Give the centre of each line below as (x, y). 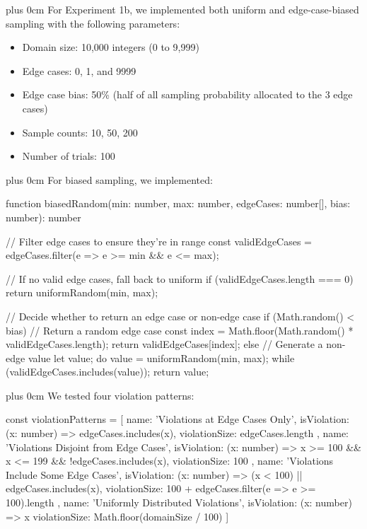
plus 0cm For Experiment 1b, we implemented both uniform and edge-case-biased (182, 9)
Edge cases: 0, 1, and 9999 (79, 70)
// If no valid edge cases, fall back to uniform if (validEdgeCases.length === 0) (180, 278)
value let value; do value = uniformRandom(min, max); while (161, 357)
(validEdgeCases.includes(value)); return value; (107, 372)
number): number (43, 217)
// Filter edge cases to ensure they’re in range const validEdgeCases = (159, 241)
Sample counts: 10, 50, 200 (80, 132)
